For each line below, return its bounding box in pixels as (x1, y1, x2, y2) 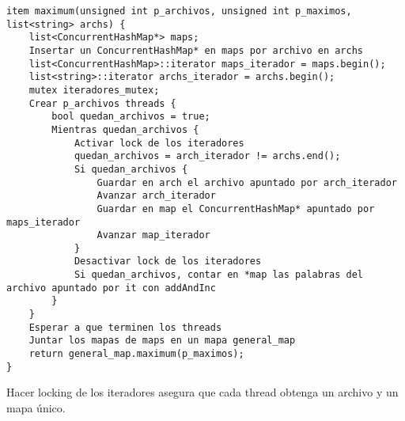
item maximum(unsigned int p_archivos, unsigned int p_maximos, (6, 6, 352, 17)
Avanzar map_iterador (97, 229, 210, 241)
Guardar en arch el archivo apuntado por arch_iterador (97, 176, 397, 188)
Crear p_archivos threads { (28, 97, 176, 109)
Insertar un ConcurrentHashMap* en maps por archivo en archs (28, 44, 364, 56)
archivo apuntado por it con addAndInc (6, 282, 216, 294)
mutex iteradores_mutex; (28, 84, 160, 96)
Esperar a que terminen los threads (28, 321, 222, 333)
